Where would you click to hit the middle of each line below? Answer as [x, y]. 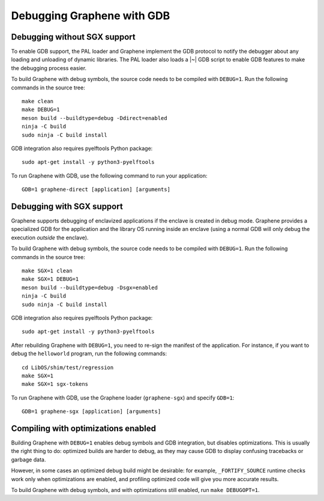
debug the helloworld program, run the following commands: [89, 353]
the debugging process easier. [49, 68]
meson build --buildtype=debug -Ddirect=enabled [94, 118]
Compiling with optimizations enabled [83, 428]
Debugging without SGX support [73, 37]
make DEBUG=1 [41, 110]
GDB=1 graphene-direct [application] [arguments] [96, 190]
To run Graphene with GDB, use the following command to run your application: [109, 175]
